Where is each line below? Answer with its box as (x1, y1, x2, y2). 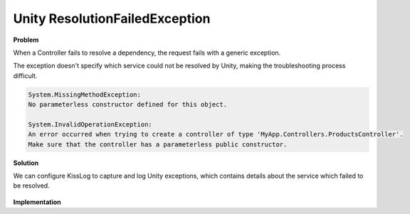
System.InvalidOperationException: (28, 120, 152, 128)
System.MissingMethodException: (28, 90, 142, 99)
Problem (13, 36, 39, 44)
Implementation (13, 198, 62, 206)
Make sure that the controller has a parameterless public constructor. (28, 140, 288, 149)
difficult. (13, 71, 38, 80)
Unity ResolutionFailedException (13, 11, 211, 26)
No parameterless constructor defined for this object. (28, 100, 228, 109)
